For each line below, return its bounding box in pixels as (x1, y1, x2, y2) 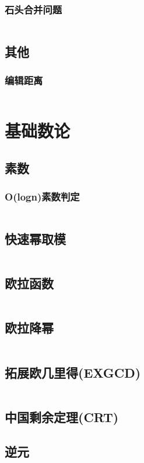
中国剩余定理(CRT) (5, 407, 119, 426)
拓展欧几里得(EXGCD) (5, 363, 141, 381)
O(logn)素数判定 (5, 189, 80, 204)
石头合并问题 (5, 2, 62, 16)
